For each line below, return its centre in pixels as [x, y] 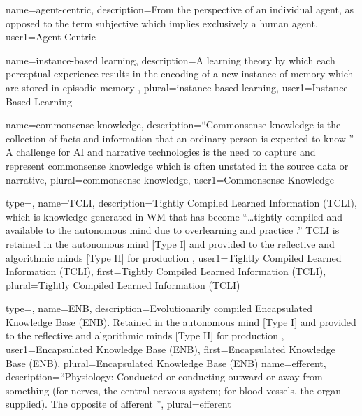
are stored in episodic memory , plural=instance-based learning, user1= [159, 87]
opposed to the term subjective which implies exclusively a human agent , [162, 23]
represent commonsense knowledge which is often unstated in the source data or [177, 165]
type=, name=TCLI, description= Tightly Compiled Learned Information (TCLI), [181, 203]
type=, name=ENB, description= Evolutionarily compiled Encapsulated [159, 308]
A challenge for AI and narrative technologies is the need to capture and [161, 152]
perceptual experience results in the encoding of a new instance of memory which [180, 74]
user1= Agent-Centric [51, 37]
